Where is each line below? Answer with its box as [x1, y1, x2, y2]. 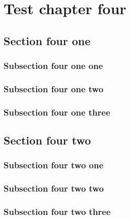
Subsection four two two [4, 182, 104, 195]
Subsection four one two [4, 82, 104, 95]
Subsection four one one [4, 59, 103, 72]
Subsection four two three [4, 205, 111, 218]
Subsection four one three [4, 105, 110, 118]
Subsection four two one [4, 159, 104, 171]
